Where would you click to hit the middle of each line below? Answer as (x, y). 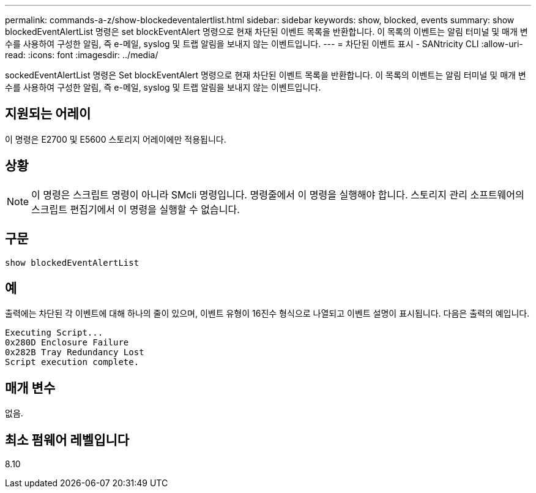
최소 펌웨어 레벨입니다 (67, 440)
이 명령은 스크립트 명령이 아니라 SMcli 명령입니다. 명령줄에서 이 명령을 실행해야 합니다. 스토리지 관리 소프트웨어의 (278, 194)
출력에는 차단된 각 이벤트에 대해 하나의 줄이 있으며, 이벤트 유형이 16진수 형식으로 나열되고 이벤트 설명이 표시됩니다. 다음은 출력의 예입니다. (267, 314)
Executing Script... (54, 333)
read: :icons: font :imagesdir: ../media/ (82, 55)
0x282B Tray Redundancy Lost (75, 352)
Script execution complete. (72, 362)
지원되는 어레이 (48, 114)
